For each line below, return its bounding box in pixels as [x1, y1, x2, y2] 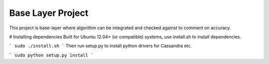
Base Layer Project [9, 7, 89, 18]
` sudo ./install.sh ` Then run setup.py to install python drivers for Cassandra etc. [9, 43, 192, 49]
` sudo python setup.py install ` [9, 52, 94, 58]
